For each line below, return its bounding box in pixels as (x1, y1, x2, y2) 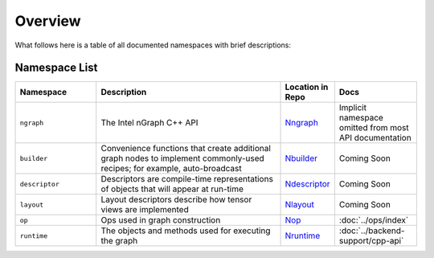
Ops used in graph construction (100, 215, 221, 226)
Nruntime (285, 230, 321, 241)
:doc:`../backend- (338, 225, 405, 236)
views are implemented (100, 204, 189, 215)
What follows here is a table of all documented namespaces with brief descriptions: (14, 40, 291, 50)
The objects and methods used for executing (100, 225, 271, 236)
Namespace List (14, 61, 98, 75)
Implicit (338, 102, 367, 113)
